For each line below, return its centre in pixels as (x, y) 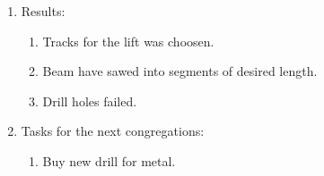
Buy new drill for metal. (109, 160)
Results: (43, 11)
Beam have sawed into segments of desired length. (180, 71)
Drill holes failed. (90, 101)
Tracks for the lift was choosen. (128, 41)
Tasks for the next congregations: (113, 131)
